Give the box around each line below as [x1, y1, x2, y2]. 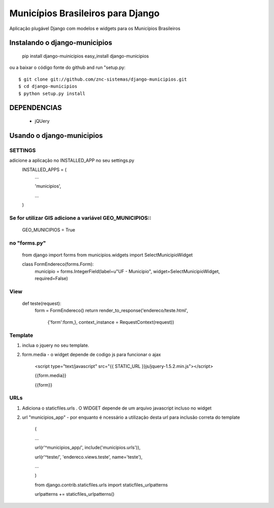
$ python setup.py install [18, 90, 86, 96]
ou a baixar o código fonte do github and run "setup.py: [9, 64, 126, 71]
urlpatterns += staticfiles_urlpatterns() [35, 491, 115, 497]
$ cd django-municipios [18, 84, 78, 89]
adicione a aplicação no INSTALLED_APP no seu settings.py [9, 157, 134, 163]
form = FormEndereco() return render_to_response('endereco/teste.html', [35, 308, 188, 314]
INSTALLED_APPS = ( [22, 166, 67, 173]
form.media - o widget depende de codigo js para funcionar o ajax [22, 352, 161, 358]
